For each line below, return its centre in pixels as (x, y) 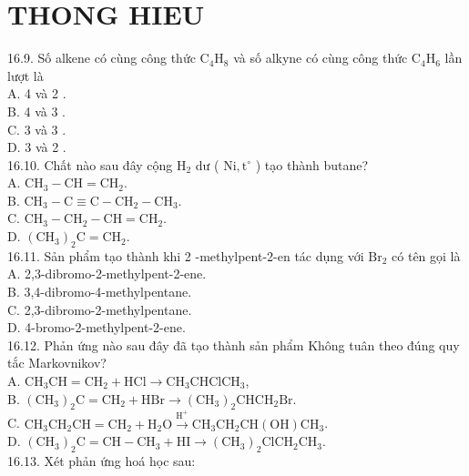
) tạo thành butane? (312, 164)
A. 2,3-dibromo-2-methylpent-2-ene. (107, 273)
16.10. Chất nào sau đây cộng (90, 164)
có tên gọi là (426, 255)
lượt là (25, 75)
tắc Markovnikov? (57, 363)
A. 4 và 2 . (37, 93)
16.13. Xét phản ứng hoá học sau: (102, 461)
